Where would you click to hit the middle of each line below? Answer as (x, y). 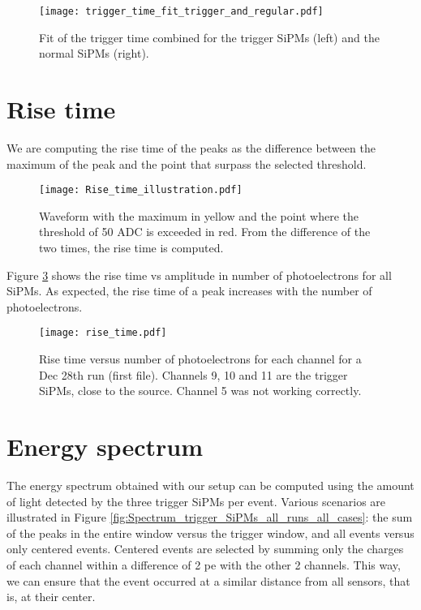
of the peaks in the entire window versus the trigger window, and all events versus (210, 533)
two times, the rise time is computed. (131, 247)
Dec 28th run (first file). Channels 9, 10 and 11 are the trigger (193, 374)
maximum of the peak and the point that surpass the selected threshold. (187, 163)
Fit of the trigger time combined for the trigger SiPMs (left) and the (209, 37)
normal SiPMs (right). (94, 53)
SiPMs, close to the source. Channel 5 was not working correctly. (200, 391)
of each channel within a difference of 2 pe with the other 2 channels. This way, (204, 564)
